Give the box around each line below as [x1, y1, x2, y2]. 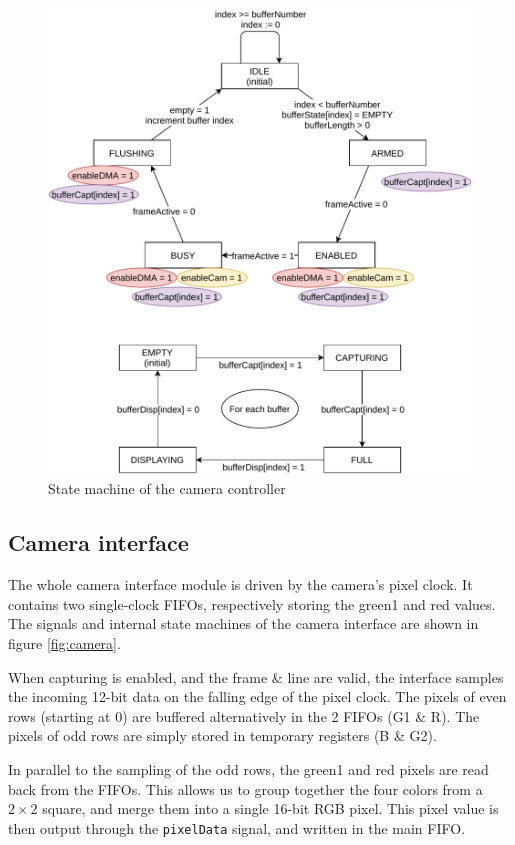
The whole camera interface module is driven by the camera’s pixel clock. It [8, 574, 473, 595]
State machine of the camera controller [48, 478, 286, 499]
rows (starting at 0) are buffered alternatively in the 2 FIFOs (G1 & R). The [8, 705, 480, 726]
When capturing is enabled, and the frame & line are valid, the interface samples [8, 666, 504, 687]
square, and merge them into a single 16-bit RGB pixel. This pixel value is [42, 798, 499, 819]
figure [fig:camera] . [8, 633, 121, 654]
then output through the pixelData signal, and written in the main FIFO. [8, 817, 466, 838]
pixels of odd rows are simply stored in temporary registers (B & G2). [8, 725, 437, 746]
